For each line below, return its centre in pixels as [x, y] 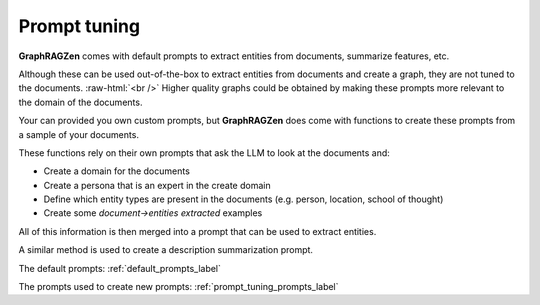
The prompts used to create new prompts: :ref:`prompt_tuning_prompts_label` [178, 287]
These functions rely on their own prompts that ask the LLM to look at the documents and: [204, 152]
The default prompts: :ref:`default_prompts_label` [120, 268]
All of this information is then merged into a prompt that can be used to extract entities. [197, 231]
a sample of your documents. [79, 134]
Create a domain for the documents [116, 171]
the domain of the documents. [80, 102]
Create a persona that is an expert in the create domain [157, 185]
